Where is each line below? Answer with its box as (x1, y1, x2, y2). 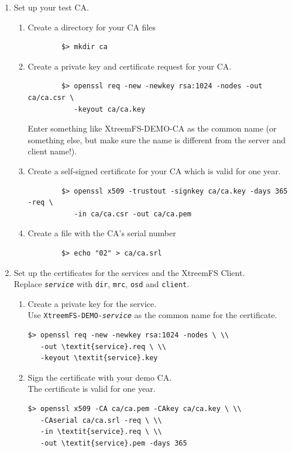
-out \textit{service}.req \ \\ (40, 342, 166, 351)
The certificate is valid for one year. (28, 382, 156, 395)
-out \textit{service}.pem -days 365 (40, 439, 187, 447)
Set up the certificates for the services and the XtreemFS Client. (13, 266, 245, 278)
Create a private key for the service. (28, 297, 157, 309)
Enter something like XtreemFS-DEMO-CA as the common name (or (28, 122, 277, 134)
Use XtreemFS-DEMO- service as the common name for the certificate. (28, 309, 277, 321)
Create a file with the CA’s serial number (28, 227, 176, 239)
